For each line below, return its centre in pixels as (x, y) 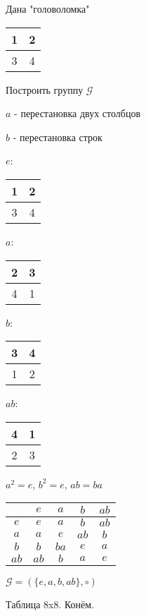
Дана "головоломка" (48, 8)
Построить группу (45, 89)
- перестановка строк (58, 137)
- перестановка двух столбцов (78, 113)
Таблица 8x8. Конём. (50, 604)
